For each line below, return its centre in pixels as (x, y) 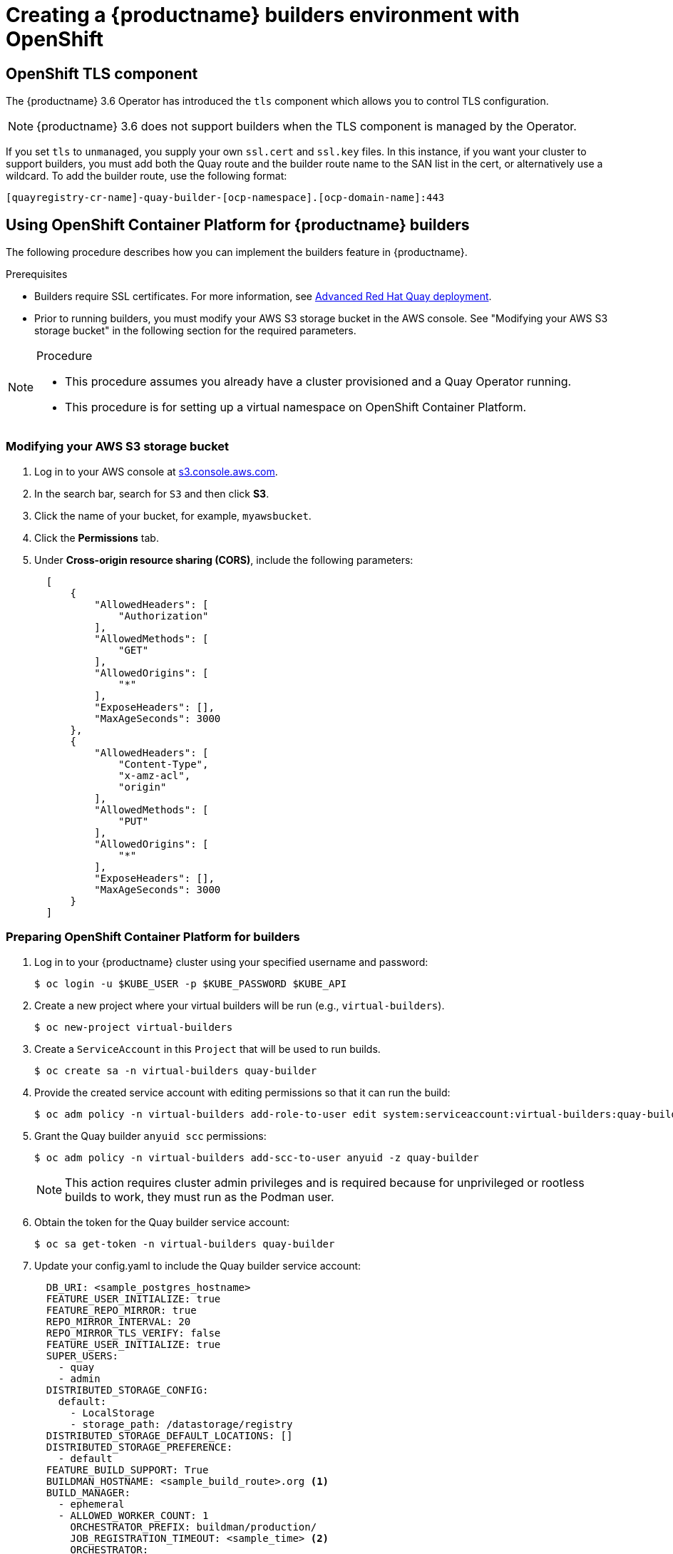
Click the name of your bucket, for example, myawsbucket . (173, 515)
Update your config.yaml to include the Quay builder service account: (198, 1265)
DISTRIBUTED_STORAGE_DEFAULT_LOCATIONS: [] (169, 1435)
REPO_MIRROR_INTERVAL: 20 (118, 1321)
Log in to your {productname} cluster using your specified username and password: (231, 962)
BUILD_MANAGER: (88, 1492)
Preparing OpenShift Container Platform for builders (153, 937)
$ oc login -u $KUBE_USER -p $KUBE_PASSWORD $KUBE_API (191, 983)
